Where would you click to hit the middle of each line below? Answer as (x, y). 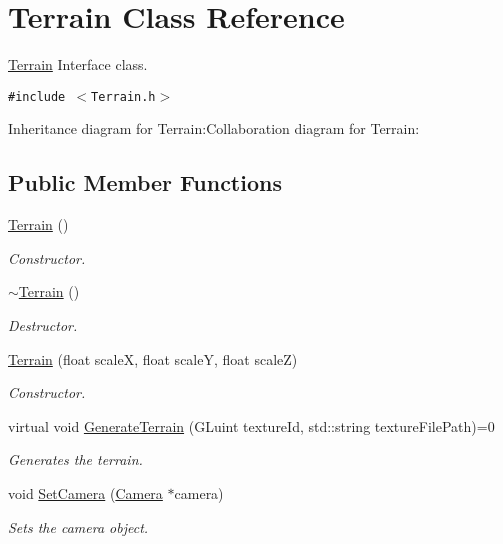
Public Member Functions (145, 182)
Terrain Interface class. (78, 64)
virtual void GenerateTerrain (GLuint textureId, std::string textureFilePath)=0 (251, 425)
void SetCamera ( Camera (85, 492)
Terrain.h (123, 96)
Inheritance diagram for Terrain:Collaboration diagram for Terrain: (214, 128)
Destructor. (43, 324)
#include (37, 96)
